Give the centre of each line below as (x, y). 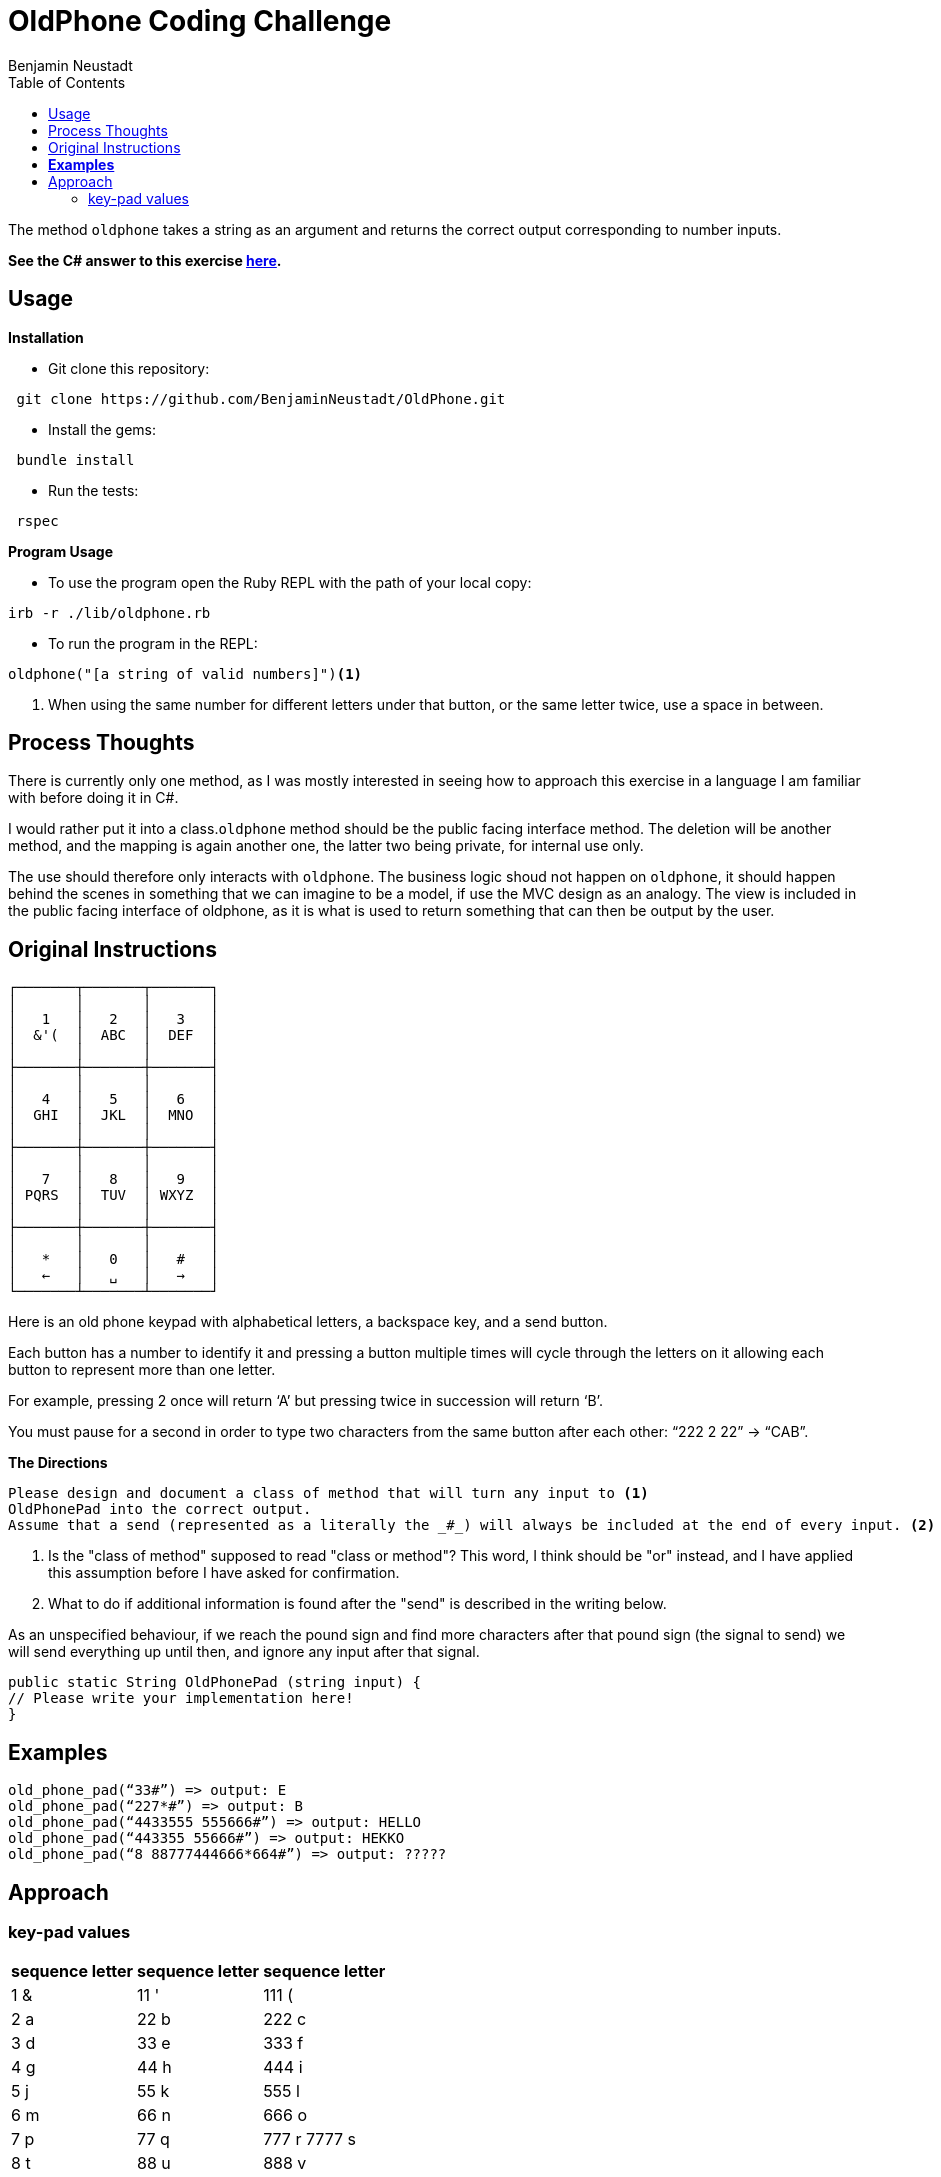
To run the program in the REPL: (153, 643)
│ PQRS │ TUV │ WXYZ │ (113, 1195)
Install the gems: (102, 429)
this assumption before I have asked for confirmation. (224, 1573)
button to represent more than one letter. (142, 1370)
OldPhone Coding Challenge (200, 21)
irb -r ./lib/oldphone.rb (109, 612)
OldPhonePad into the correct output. (160, 1509)
